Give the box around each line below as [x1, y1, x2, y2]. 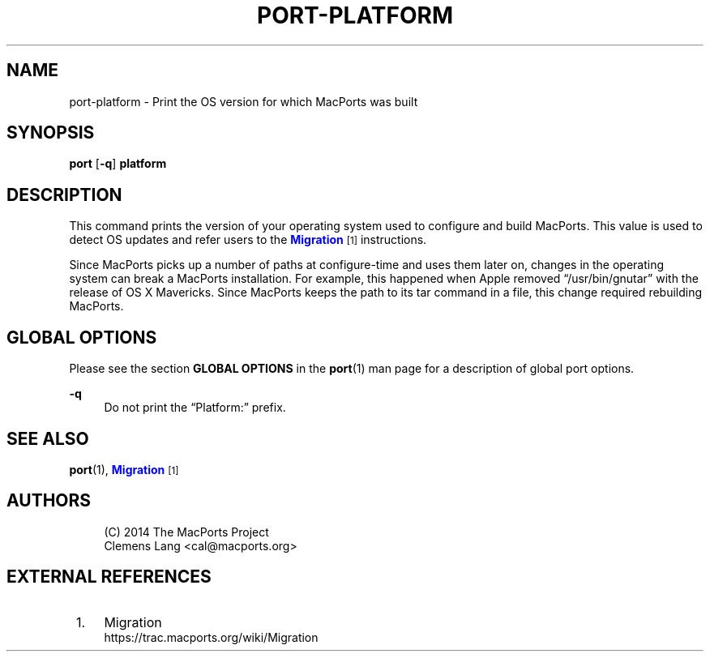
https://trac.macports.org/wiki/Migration [104, 630, 319, 644]
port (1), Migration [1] [69, 462, 179, 476]
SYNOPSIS [6, 122, 95, 143]
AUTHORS [6, 490, 92, 511]
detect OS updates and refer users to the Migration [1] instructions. [69, 233, 427, 247]
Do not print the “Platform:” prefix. [104, 400, 286, 415]
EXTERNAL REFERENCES [6, 566, 212, 587]
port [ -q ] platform [69, 156, 167, 171]
